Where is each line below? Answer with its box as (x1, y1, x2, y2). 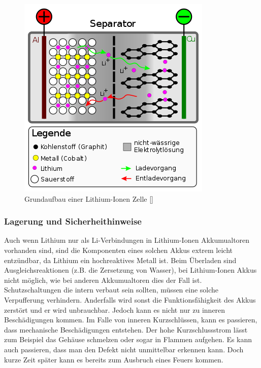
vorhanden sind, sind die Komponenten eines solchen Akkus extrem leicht (4, 245, 233, 255)
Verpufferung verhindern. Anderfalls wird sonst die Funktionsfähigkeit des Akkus (4, 294, 256, 305)
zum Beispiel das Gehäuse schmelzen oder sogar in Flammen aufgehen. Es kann (4, 334, 252, 345)
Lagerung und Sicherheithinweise (4, 215, 142, 228)
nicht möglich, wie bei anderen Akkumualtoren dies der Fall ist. (4, 274, 202, 285)
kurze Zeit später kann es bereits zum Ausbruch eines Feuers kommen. (4, 354, 223, 364)
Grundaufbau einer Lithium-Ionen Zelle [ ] (24, 193, 153, 204)
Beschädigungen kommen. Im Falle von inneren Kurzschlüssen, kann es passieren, (4, 314, 257, 325)
